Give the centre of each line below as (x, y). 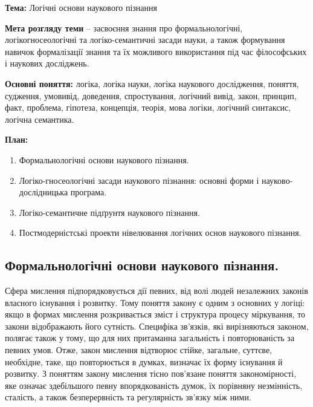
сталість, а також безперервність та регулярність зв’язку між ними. (128, 397)
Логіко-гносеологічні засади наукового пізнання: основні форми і (139, 180)
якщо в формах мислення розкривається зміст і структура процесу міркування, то (155, 314)
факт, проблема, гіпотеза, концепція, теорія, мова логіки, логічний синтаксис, (148, 107)
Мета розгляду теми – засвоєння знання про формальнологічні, (124, 28)
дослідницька (44, 192)
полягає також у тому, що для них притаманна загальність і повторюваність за (150, 338)
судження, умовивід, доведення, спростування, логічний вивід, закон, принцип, (151, 95)
